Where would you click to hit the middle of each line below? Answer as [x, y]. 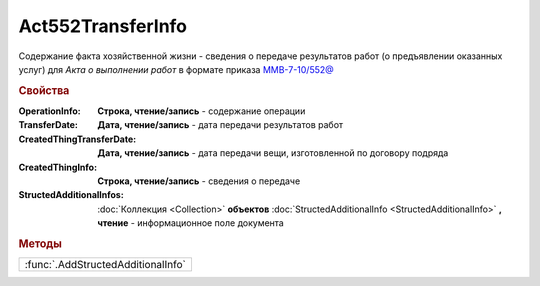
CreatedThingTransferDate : [77, 139]
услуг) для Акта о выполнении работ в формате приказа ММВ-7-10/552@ [176, 69]
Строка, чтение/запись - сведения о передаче [199, 181]
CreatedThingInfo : [58, 167]
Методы [40, 243]
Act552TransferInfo [103, 26]
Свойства [44, 90]
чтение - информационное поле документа [190, 223]
